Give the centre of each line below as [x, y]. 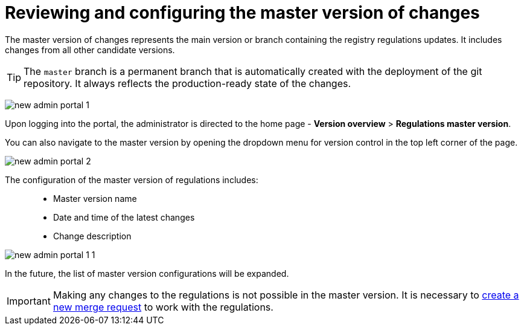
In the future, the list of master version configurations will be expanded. [147, 273]
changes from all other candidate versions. [90, 50]
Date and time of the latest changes [124, 217]
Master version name [95, 198]
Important [29, 301]
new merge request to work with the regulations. [163, 307]
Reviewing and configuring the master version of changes [242, 13]
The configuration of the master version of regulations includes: [132, 180]
